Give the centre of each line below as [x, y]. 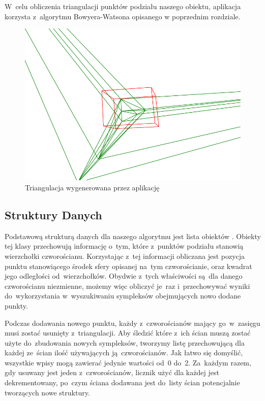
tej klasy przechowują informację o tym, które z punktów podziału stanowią [124, 246]
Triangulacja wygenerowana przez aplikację [92, 187]
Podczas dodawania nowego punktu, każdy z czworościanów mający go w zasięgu [132, 323]
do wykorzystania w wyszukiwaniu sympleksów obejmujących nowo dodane [123, 296]
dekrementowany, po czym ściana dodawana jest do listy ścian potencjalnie [122, 382]
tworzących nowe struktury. [47, 392]
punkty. [16, 305]
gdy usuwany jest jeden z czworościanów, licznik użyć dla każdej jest [112, 372]
